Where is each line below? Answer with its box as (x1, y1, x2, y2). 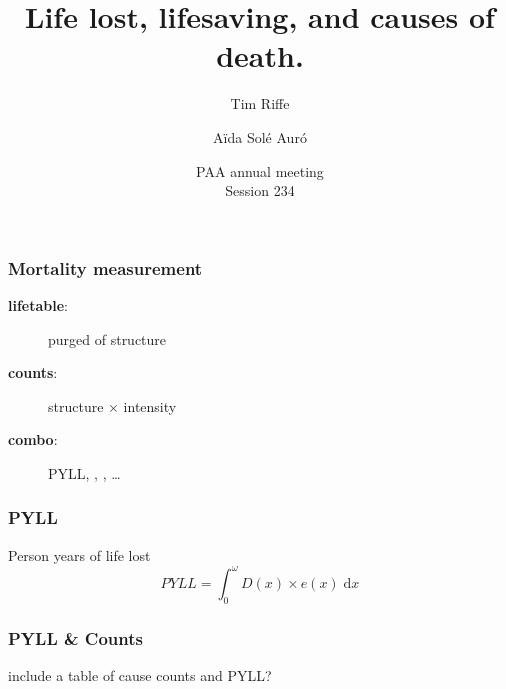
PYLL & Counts (8, 625, 143, 650)
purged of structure (48, 328, 167, 349)
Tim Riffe (230, 93, 290, 114)
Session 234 (225, 180, 295, 201)
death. (216, 35, 304, 76)
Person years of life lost (8, 544, 151, 565)
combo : (8, 429, 58, 450)
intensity (123, 395, 177, 416)
